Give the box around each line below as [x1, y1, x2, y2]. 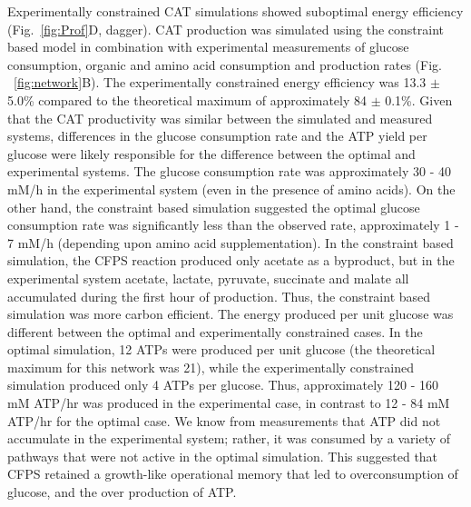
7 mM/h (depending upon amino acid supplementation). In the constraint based [7, 233, 454, 252]
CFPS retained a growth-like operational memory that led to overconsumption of [7, 464, 458, 483]
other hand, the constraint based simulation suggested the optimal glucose [7, 197, 420, 216]
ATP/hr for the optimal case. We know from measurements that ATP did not [7, 411, 441, 430]
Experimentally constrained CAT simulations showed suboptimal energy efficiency [7, 2, 464, 20]
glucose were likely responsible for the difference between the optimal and [7, 144, 416, 163]
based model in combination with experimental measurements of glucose [7, 37, 409, 56]
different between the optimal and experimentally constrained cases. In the [7, 322, 423, 341]
